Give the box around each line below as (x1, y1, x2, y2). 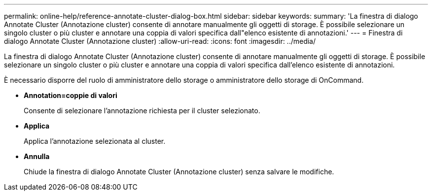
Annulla (24, 152, 50, 161)
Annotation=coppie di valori (24, 91, 117, 99)
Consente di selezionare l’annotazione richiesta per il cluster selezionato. (24, 106, 260, 115)
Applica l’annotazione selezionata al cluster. (24, 137, 166, 145)
